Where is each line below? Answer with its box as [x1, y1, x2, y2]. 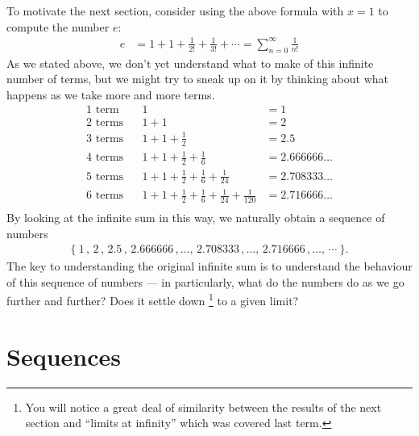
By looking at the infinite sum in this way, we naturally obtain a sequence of [6, 208, 385, 225]
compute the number [6, 18, 110, 35]
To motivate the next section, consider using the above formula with [6, 2, 344, 19]
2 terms [86, 117, 124, 129]
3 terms [86, 132, 124, 145]
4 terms [86, 152, 124, 164]
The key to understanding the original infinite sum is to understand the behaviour [6, 258, 413, 275]
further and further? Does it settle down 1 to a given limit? [6, 290, 299, 308]
